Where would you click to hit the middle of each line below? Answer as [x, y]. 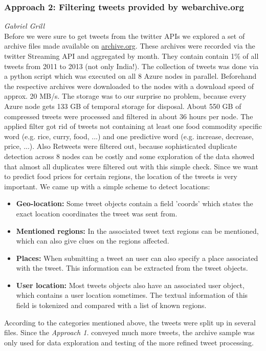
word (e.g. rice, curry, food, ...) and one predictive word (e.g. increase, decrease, [129, 136]
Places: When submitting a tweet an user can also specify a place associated [137, 258]
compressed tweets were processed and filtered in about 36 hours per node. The [129, 116]
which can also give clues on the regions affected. [93, 241]
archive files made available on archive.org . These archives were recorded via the [130, 46]
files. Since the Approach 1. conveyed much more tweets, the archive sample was [129, 332]
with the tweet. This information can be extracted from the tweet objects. [132, 268]
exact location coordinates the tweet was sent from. [97, 213]
